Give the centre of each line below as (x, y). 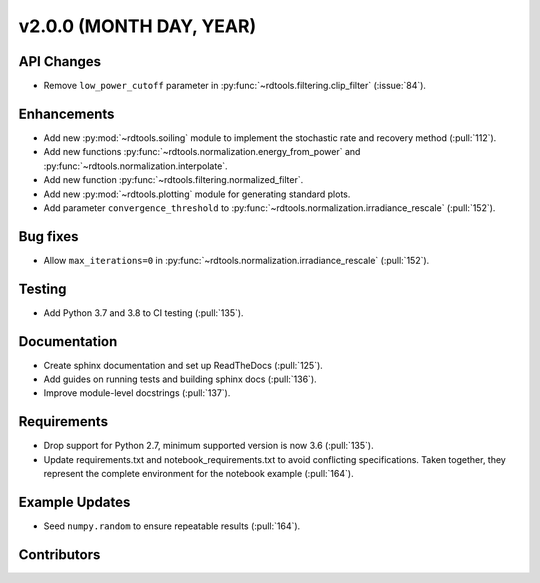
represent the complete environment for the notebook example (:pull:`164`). (198, 474)
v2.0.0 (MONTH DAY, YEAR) (137, 26)
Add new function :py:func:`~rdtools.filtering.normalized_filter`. (173, 180)
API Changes (60, 61)
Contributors (59, 554)
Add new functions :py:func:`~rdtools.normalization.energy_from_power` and (202, 152)
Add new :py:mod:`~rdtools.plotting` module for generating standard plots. (197, 194)
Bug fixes (48, 236)
